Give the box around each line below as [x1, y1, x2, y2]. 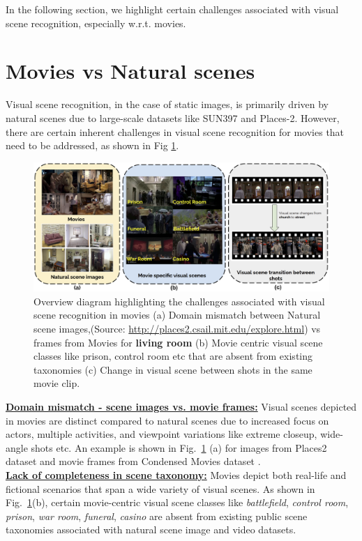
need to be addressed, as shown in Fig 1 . [6, 138, 179, 153]
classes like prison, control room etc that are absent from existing [33, 349, 313, 363]
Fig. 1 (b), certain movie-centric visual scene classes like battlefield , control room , [6, 495, 349, 510]
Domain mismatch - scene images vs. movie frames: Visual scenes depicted [6, 399, 357, 413]
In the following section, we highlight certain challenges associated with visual [6, 2, 339, 16]
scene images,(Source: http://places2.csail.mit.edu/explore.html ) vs [33, 321, 321, 335]
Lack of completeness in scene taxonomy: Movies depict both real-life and [6, 467, 347, 482]
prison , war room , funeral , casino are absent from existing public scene [6, 508, 308, 523]
